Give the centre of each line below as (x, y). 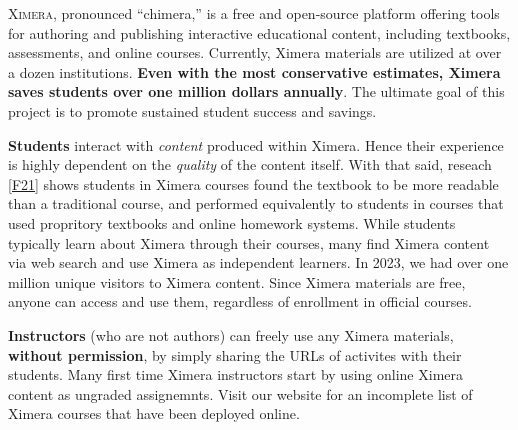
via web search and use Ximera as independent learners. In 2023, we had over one (258, 262)
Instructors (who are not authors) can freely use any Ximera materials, (231, 334)
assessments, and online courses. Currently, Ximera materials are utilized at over (255, 52)
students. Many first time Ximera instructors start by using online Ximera (235, 374)
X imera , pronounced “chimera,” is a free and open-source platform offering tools (254, 13)
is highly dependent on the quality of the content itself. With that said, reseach (250, 164)
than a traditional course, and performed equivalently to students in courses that (256, 203)
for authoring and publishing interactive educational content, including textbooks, (259, 32)
